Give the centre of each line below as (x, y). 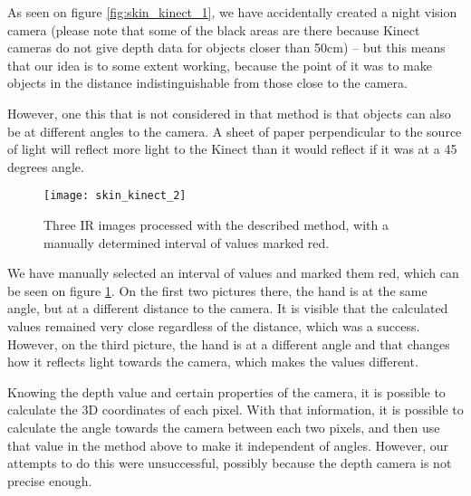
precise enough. (50, 480)
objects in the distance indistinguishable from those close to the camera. (207, 83)
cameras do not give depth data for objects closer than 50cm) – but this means (226, 48)
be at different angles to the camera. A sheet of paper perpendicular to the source (235, 131)
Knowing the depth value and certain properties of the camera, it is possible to (226, 391)
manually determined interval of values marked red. (187, 242)
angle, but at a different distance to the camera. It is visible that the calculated (228, 308)
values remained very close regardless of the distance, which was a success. (214, 325)
